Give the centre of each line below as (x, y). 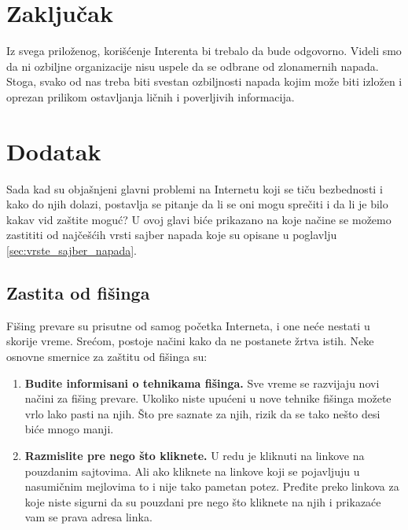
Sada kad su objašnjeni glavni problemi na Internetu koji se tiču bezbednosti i (195, 188)
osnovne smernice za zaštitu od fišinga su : (107, 356)
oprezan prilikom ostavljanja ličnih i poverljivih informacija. (151, 96)
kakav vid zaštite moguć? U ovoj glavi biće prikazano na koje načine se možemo (199, 219)
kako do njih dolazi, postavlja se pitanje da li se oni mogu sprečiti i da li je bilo (197, 204)
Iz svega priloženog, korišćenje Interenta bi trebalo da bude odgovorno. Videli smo (204, 51)
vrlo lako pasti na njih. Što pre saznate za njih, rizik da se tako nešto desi (202, 413)
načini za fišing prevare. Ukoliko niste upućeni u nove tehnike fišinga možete (208, 398)
